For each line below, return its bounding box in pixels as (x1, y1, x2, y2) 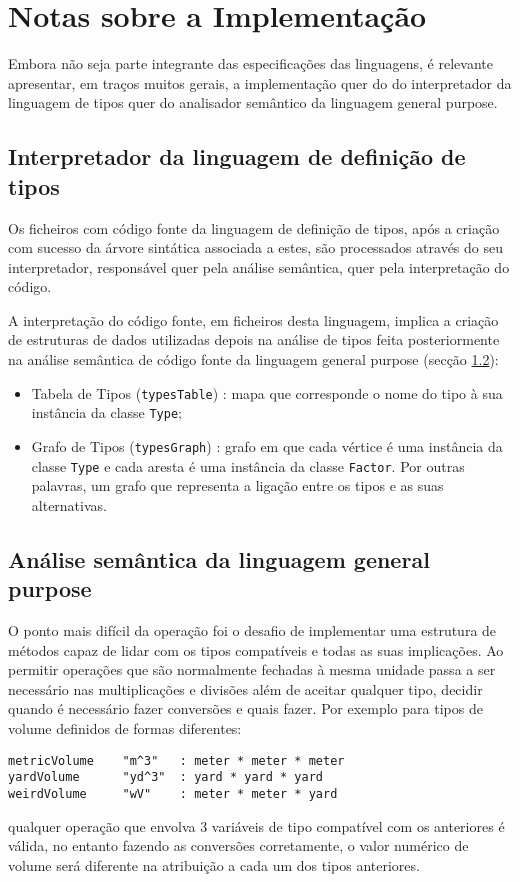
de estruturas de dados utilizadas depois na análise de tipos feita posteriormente (8, 329, 500, 350)
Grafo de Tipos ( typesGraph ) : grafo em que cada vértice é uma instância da (31, 435, 503, 456)
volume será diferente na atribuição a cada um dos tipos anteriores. (8, 854, 420, 875)
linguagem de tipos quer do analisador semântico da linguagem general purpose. (8, 92, 498, 113)
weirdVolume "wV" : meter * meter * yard (8, 786, 338, 801)
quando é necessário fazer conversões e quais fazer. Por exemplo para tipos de (8, 698, 483, 719)
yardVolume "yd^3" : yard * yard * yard (8, 770, 323, 785)
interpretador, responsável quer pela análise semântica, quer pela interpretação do (8, 256, 510, 277)
